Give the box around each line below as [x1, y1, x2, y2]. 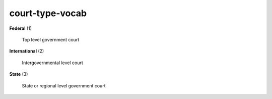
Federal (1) [9, 25, 32, 31]
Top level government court [22, 36, 80, 42]
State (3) [9, 71, 28, 77]
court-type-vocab [9, 8, 87, 19]
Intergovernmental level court [22, 60, 83, 66]
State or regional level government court [22, 82, 106, 88]
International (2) [9, 48, 44, 54]
